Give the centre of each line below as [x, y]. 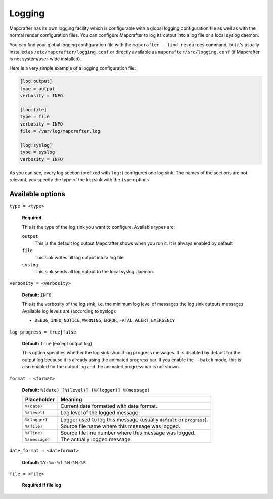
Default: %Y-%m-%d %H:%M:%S [54, 462]
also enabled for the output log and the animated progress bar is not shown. [101, 367]
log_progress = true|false [43, 332]
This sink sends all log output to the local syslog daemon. [94, 272]
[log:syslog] [36, 145]
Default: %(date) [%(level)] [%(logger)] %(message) [86, 390]
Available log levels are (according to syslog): [69, 311]
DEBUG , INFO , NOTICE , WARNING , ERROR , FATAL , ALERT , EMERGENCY [105, 320]
